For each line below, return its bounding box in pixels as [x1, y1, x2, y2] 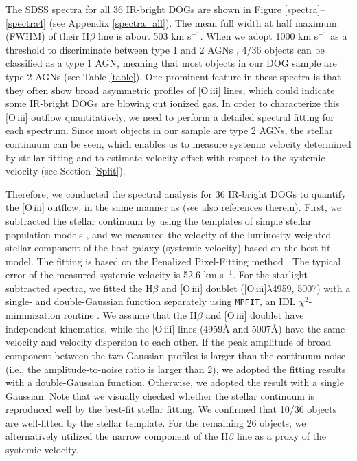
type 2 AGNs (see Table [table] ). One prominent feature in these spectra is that [5, 69, 341, 83]
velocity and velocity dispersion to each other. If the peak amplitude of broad [5, 335, 332, 349]
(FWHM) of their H [5, 29, 90, 43]
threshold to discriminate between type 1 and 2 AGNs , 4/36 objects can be [5, 42, 325, 56]
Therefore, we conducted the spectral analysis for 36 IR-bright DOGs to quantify [5, 186, 347, 201]
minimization [5, 308, 61, 322]
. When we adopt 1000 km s [200, 29, 319, 43]
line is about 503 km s [97, 29, 192, 43]
